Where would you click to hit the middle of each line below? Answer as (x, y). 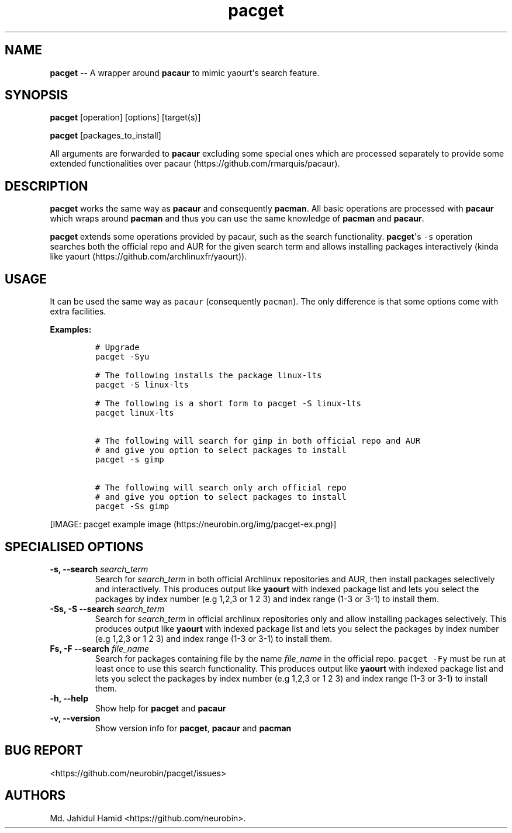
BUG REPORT (44, 751)
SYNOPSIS (37, 95)
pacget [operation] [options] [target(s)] (125, 117)
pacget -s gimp (129, 460)
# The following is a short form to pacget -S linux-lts (228, 404)
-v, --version (75, 718)
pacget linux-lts (134, 413)
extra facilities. (78, 312)
